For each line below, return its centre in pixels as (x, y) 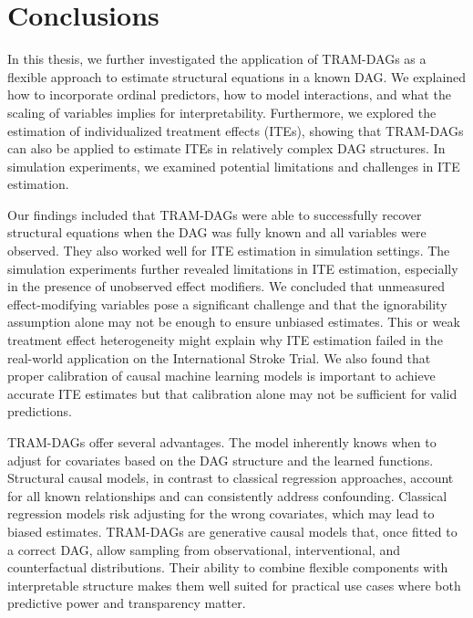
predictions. (40, 411)
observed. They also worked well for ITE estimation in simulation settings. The (229, 251)
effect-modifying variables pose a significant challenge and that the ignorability (227, 304)
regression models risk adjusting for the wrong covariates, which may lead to (221, 513)
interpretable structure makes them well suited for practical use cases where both (234, 585)
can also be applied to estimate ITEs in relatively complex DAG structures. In (226, 148)
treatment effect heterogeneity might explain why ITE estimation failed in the (225, 340)
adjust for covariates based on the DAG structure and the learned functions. (221, 460)
